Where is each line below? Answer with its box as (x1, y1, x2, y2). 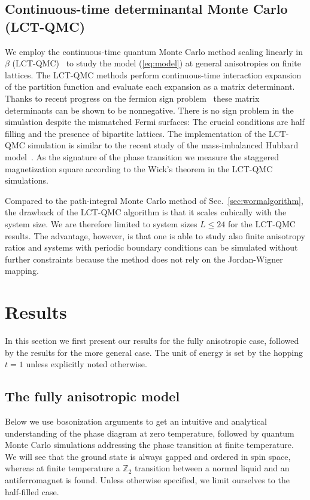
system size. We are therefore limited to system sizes (5, 217, 197, 230)
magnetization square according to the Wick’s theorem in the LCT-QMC (5, 162, 273, 175)
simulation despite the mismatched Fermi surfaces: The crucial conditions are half (5, 115, 305, 128)
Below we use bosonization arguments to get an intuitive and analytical (5, 414, 267, 427)
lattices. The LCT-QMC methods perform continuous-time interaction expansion (5, 68, 302, 81)
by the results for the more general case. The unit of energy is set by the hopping (5, 346, 303, 358)
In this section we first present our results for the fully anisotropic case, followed (5, 334, 299, 346)
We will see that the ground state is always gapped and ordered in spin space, (5, 450, 291, 462)
